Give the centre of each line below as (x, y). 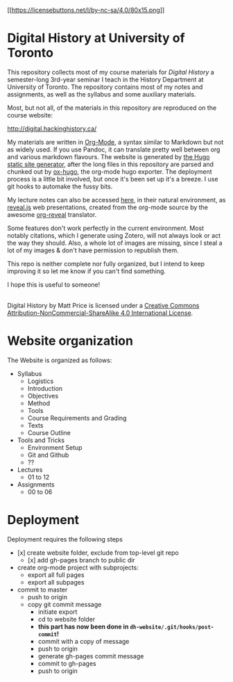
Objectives (43, 396)
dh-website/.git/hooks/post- (172, 627)
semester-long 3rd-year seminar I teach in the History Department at (105, 79)
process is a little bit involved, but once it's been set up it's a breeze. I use (113, 179)
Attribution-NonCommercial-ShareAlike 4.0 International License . (100, 313)
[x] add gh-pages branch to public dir (81, 560)
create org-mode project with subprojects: (78, 567)
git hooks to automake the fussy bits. (60, 186)
